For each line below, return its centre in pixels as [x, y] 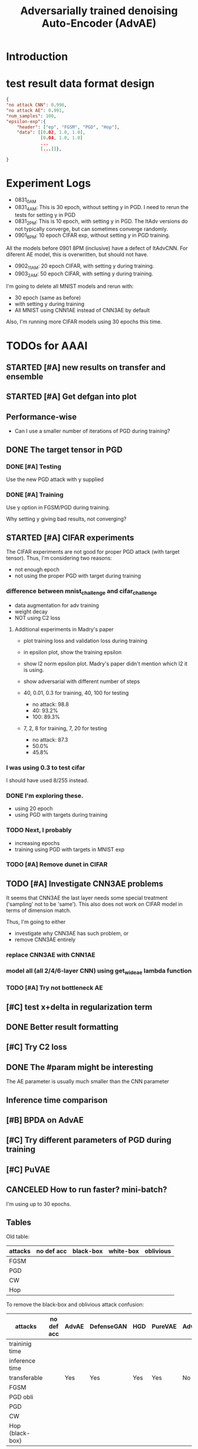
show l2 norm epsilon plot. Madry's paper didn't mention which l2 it [105, 664]
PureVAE [164, 1327]
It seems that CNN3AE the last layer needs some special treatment [87, 898]
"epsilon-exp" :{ [26, 121]
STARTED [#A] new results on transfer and [86, 368]
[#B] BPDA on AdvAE [45, 1120]
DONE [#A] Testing [34, 466]
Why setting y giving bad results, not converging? [66, 519]
